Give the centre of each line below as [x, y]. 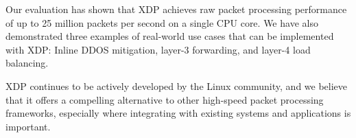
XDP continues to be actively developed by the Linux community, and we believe [177, 85]
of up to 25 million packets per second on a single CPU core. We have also [162, 22]
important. [28, 126]
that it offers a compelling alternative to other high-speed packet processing [165, 99]
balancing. [27, 63]
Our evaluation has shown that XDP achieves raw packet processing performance [176, 9]
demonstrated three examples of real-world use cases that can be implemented [170, 36]
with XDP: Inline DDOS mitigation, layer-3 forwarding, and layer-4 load [158, 49]
